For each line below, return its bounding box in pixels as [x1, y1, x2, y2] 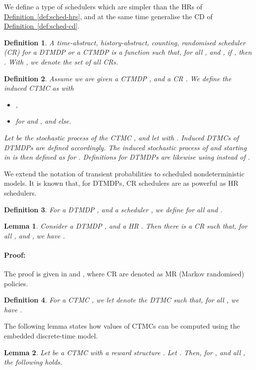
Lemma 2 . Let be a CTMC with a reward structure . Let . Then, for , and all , [4, 347, 246, 357]
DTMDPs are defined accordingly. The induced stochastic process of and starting [4, 142, 247, 152]
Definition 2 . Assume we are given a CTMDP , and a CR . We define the [4, 73, 231, 83]
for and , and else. [15, 116, 72, 126]
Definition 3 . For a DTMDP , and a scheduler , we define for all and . [4, 204, 222, 214]
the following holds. [4, 357, 63, 367]
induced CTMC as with [4, 83, 74, 93]
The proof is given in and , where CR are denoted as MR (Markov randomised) [4, 269, 244, 279]
